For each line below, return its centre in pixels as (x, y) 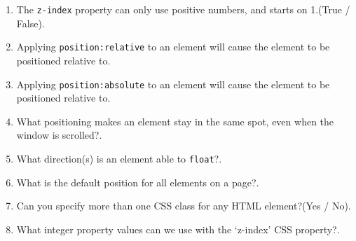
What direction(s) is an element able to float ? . (119, 158)
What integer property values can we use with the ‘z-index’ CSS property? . (178, 229)
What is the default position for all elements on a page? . (138, 182)
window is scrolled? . (59, 135)
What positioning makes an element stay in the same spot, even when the (175, 121)
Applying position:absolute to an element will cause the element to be (173, 84)
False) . (30, 23)
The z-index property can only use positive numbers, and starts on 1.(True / (183, 9)
